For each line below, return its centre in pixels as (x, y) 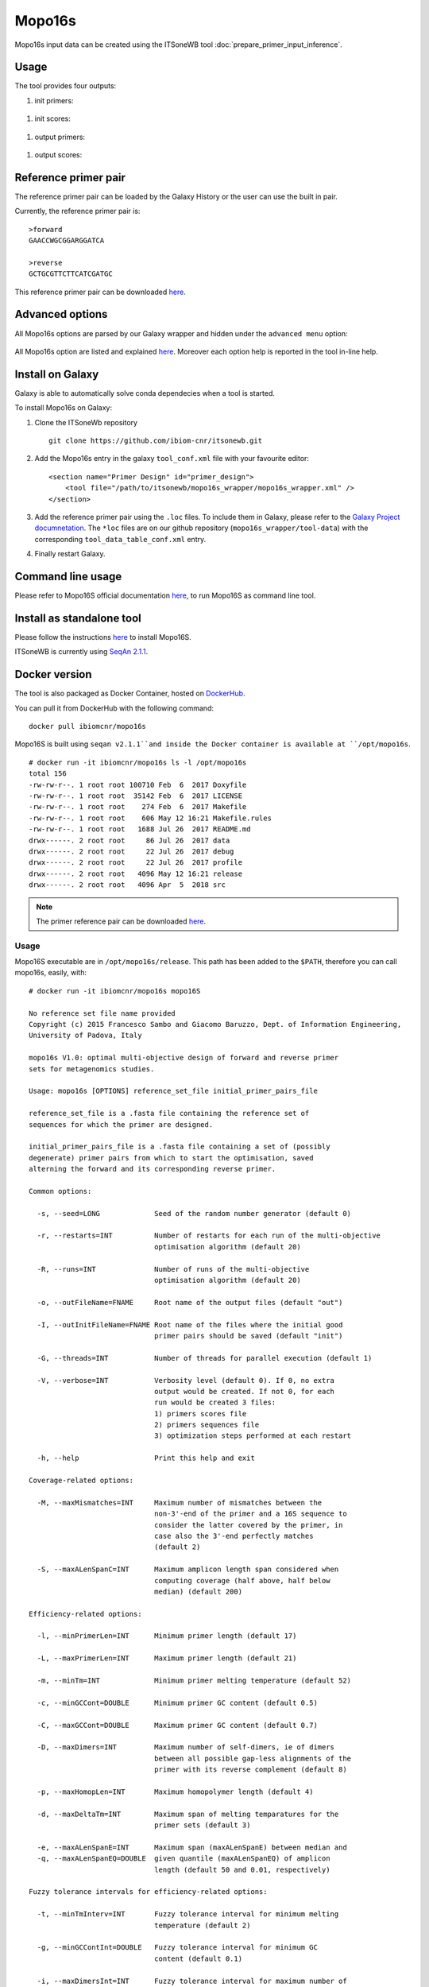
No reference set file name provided (102, 1013)
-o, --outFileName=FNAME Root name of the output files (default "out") (190, 1302)
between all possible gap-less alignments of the (253, 1758)
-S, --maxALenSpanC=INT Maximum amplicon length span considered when (188, 1569)
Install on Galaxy (57, 374)
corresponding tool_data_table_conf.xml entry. (120, 539)
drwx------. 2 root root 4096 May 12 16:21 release (135, 873)
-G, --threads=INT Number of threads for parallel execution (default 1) (205, 1358)
